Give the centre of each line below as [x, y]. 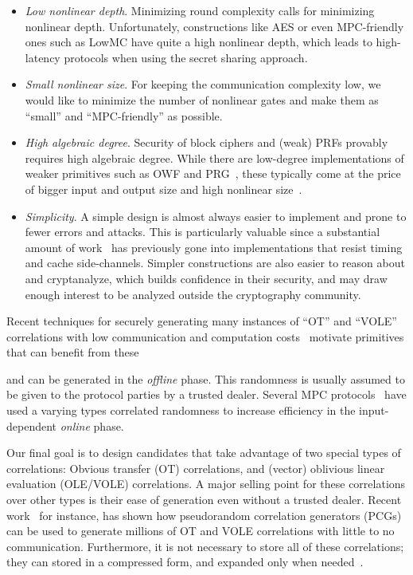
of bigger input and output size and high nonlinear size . [164, 189]
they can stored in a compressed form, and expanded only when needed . [185, 562]
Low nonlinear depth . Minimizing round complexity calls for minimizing [200, 10]
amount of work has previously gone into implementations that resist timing [214, 247]
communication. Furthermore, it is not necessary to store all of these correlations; [205, 546]
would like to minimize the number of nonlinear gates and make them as [202, 99]
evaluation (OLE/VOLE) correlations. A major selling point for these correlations [206, 484]
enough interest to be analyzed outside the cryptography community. [193, 294]
